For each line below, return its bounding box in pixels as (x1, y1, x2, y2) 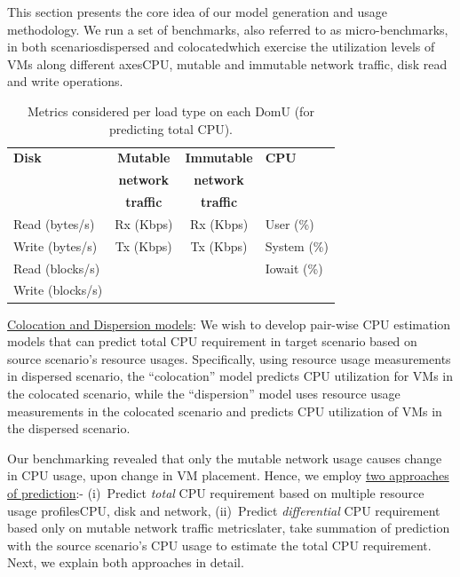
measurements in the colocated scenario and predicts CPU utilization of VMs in (7, 401, 442, 420)
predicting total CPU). (108, 119, 234, 138)
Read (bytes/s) (13, 214, 95, 233)
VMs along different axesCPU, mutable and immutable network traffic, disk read (7, 54, 448, 73)
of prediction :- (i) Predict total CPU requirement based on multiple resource (7, 483, 424, 502)
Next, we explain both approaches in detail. (7, 553, 244, 572)
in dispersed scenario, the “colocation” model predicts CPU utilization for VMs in (7, 367, 454, 385)
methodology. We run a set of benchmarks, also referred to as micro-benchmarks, (7, 20, 448, 38)
